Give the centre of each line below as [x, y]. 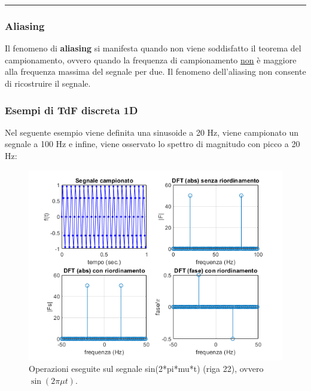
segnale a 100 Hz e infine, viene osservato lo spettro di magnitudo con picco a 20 [153, 144]
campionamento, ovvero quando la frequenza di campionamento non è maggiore [151, 59]
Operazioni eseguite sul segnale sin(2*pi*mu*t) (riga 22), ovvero [146, 369]
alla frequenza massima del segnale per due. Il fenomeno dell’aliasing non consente [155, 71]
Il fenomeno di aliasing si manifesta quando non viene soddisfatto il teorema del [153, 48]
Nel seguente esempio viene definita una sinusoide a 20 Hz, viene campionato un [152, 132]
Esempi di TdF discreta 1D [71, 110]
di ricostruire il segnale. [48, 83]
